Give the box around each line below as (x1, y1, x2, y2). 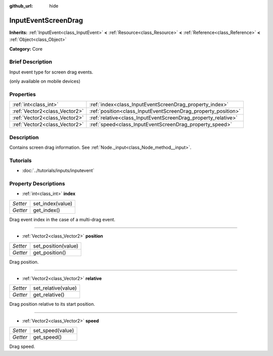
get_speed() (33, 334, 62, 341)
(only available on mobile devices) (9, 78, 80, 85)
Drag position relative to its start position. (9, 301, 96, 307)
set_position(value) (33, 242, 78, 249)
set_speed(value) (33, 327, 74, 334)
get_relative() (33, 291, 65, 298)
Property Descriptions (9, 180, 65, 187)
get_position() (33, 249, 66, 256)
